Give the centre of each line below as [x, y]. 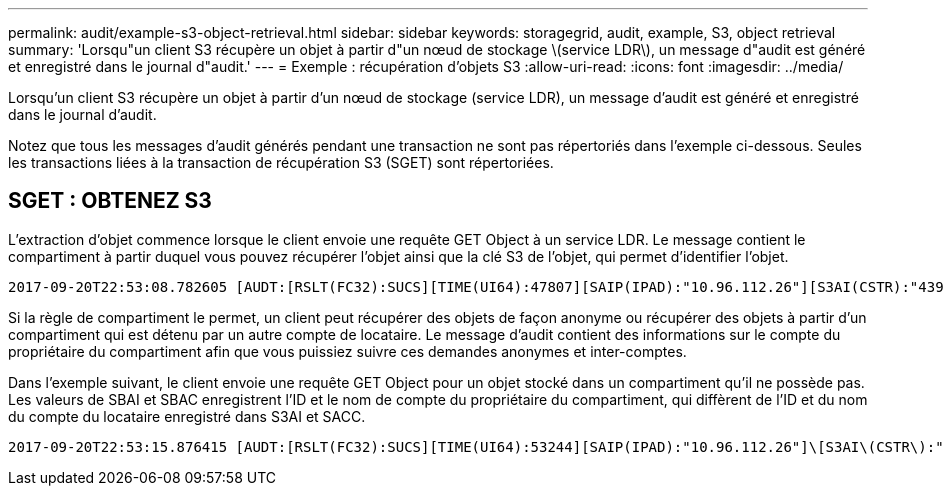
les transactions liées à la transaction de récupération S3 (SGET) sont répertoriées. [281, 162]
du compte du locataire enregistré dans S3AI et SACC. [187, 416]
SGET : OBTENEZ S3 [110, 201]
